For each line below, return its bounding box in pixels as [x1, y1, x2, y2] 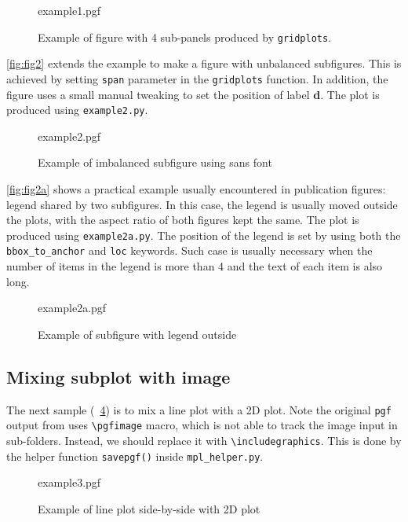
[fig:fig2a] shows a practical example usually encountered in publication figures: [6, 180, 386, 197]
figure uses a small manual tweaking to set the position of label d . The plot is [6, 86, 380, 102]
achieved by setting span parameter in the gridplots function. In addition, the [6, 70, 388, 86]
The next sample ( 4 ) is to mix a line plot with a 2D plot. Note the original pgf [6, 401, 392, 417]
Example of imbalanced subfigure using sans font [38, 154, 272, 171]
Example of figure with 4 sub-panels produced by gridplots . [38, 28, 332, 45]
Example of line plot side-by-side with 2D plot [38, 500, 260, 516]
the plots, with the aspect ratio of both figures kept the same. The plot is [6, 211, 359, 228]
